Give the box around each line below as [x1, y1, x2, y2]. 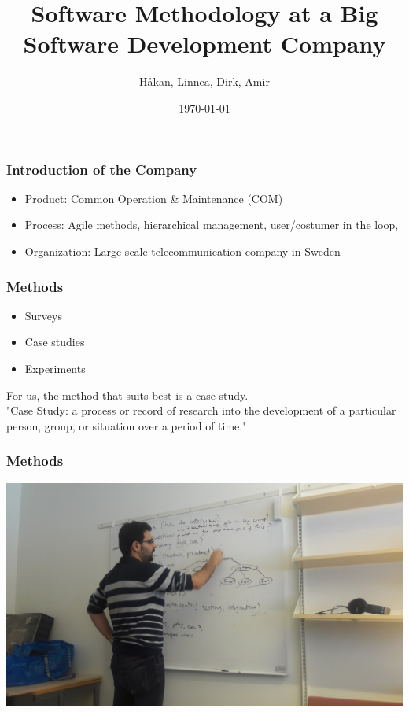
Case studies [24, 334, 85, 350]
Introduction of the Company [6, 159, 197, 179]
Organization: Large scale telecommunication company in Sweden [24, 242, 341, 259]
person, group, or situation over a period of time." [6, 417, 247, 433]
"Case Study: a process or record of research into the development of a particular [6, 402, 396, 419]
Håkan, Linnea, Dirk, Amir [139, 73, 270, 90]
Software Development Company [23, 28, 386, 60]
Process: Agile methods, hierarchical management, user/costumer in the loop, [24, 216, 399, 233]
